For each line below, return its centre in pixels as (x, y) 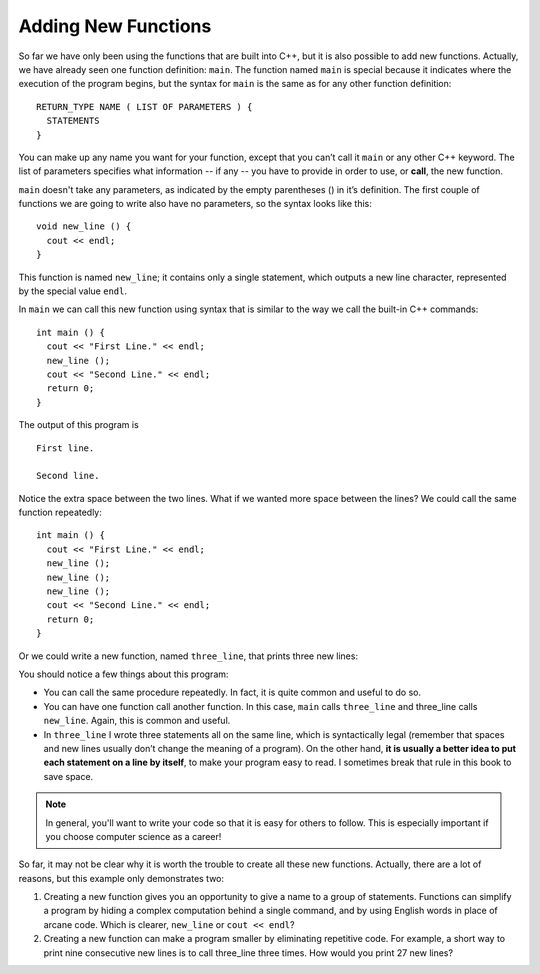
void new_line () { (84, 226)
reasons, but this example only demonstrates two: (121, 878)
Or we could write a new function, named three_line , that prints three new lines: (188, 656)
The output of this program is (78, 425)
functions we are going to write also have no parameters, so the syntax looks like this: (195, 204)
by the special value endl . (72, 291)
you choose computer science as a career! (133, 836)
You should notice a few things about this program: (123, 674)
